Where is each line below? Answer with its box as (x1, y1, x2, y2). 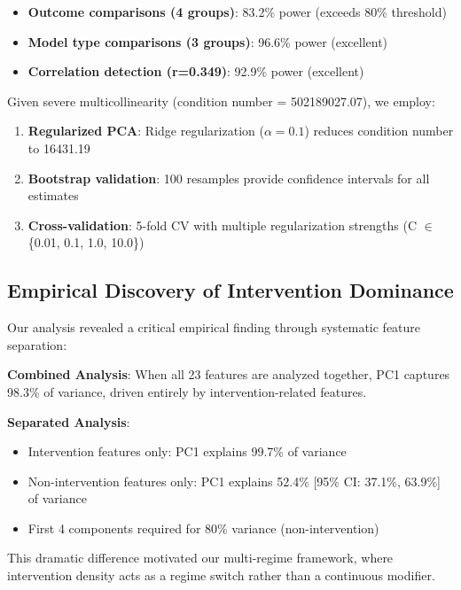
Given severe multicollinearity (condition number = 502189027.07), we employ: (7, 91, 435, 110)
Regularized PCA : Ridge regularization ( (27, 121, 264, 140)
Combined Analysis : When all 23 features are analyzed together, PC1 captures (7, 365, 450, 384)
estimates (27, 186, 79, 205)
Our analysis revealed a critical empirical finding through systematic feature (7, 318, 421, 337)
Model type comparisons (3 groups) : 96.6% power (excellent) (27, 32, 388, 50)
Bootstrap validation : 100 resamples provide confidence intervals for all (27, 168, 430, 187)
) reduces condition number (304, 121, 454, 140)
